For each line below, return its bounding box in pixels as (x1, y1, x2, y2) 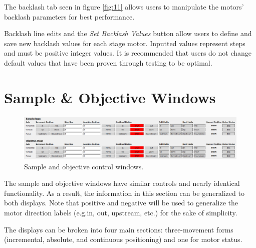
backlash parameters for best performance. (4, 11, 135, 22)
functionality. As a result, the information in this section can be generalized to (4, 187, 244, 198)
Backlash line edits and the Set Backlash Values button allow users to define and (4, 28, 252, 39)
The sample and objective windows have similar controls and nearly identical (4, 178, 240, 188)
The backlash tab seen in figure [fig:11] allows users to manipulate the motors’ (4, 2, 244, 12)
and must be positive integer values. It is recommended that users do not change (4, 48, 252, 58)
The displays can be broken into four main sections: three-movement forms (4, 224, 233, 234)
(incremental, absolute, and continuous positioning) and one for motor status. (4, 234, 242, 244)
